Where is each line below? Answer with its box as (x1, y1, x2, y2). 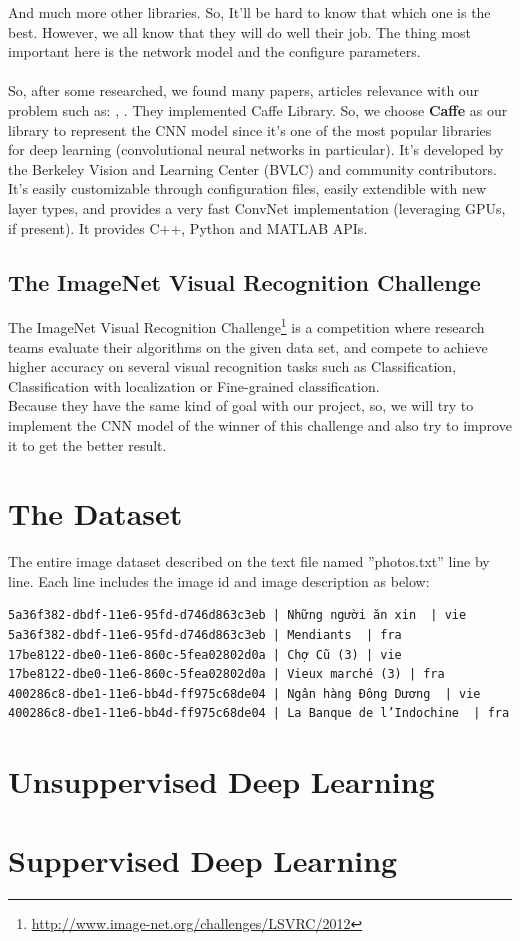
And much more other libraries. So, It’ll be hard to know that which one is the (8, 2, 491, 22)
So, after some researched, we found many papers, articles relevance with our (8, 80, 480, 101)
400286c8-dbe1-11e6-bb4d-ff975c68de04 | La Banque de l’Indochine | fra (8, 706, 510, 721)
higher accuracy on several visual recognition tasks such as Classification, (8, 356, 456, 377)
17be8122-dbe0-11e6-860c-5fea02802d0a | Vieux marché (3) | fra (8, 667, 445, 682)
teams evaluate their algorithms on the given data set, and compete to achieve (8, 336, 488, 357)
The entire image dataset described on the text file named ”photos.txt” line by (8, 551, 490, 572)
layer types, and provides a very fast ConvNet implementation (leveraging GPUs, (8, 197, 506, 218)
